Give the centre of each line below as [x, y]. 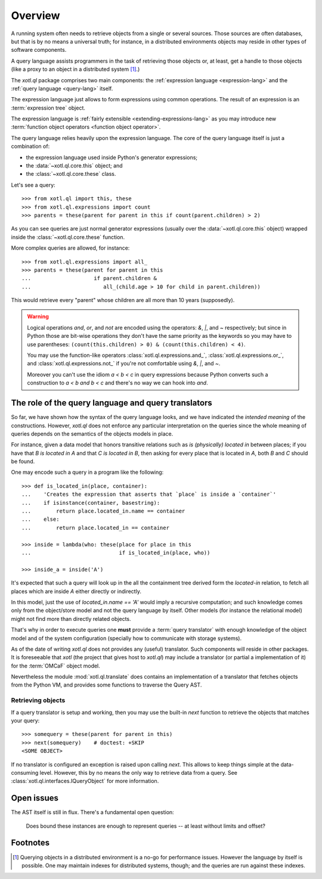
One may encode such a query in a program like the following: [87, 472]
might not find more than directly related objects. [71, 619]
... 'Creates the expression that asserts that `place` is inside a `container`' [149, 494]
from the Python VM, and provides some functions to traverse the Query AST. [106, 685]
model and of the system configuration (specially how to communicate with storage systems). [126, 638]
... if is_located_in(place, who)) [116, 552]
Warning [38, 316]
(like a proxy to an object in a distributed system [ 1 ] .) [75, 69]
